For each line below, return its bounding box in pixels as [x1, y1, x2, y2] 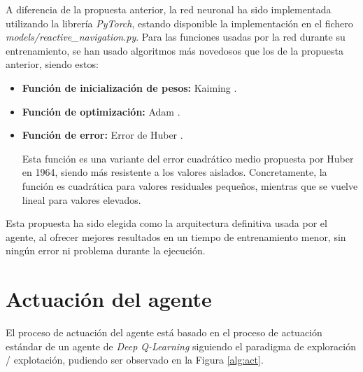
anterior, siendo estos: [6, 57, 99, 71]
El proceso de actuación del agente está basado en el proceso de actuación [6, 325, 322, 340]
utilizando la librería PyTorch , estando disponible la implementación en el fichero [6, 15, 353, 30]
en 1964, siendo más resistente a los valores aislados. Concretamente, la [22, 165, 327, 179]
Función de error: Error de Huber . [22, 128, 183, 142]
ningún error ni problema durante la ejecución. [6, 243, 206, 258]
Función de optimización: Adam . [22, 104, 180, 118]
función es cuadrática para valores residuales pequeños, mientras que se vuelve [22, 178, 358, 193]
